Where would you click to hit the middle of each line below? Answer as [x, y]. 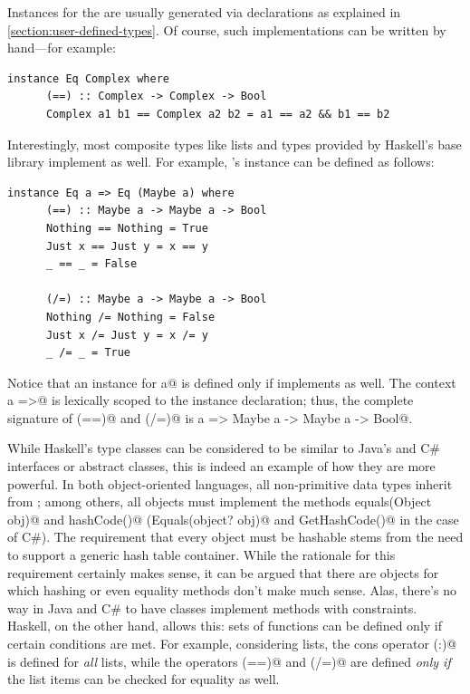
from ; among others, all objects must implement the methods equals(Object [220, 501]
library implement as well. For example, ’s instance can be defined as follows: [221, 162]
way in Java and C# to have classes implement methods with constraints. [212, 607]
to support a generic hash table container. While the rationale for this [201, 555]
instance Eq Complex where [88, 78]
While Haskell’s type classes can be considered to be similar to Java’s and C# [224, 448]
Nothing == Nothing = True [127, 228]
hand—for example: [62, 48]
